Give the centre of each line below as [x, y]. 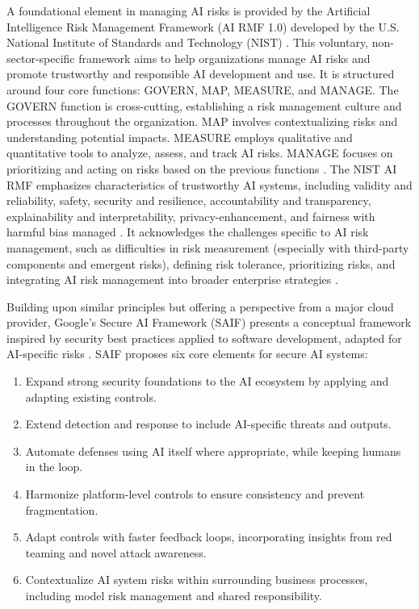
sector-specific [41, 58]
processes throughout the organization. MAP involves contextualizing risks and [202, 121]
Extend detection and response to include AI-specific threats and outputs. [208, 424]
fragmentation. [62, 509]
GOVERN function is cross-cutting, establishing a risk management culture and [204, 105]
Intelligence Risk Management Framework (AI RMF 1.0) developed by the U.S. [203, 26]
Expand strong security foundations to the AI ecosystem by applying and [207, 381]
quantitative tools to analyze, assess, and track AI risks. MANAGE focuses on [200, 153]
